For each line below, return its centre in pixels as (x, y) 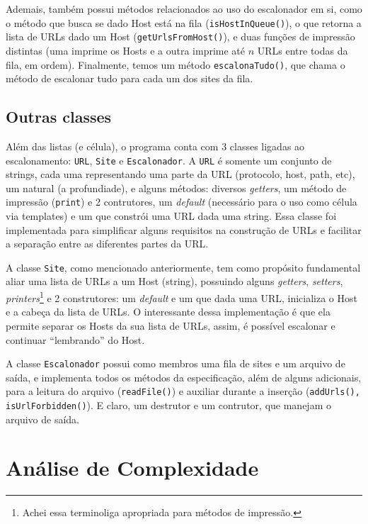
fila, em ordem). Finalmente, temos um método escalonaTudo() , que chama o (176, 64)
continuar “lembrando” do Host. (75, 339)
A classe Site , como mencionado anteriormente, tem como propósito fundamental (183, 267)
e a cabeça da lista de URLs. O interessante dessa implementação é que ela (168, 312)
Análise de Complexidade (132, 468)
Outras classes (59, 117)
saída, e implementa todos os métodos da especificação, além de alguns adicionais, (184, 377)
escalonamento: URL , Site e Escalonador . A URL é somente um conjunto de (169, 160)
